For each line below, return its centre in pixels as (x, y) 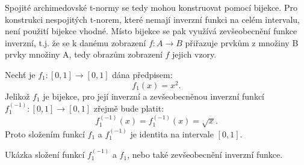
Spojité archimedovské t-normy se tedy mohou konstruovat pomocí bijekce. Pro (151, 7)
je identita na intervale (172, 133)
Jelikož (17, 96)
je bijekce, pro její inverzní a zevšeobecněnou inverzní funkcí (154, 96)
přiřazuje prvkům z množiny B (242, 42)
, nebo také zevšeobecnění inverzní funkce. (205, 154)
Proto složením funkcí (45, 133)
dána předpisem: (142, 74)
